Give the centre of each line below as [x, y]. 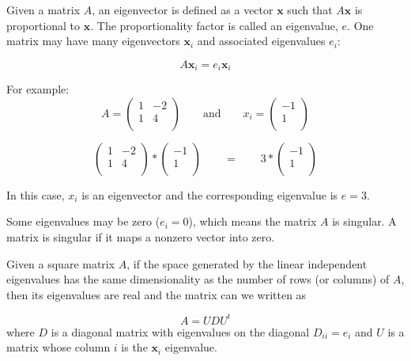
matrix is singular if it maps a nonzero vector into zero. [141, 237]
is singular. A [364, 221]
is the [134, 347]
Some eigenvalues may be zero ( [83, 221]
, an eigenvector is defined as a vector [183, 9]
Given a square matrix [61, 263]
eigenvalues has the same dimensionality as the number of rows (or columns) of [198, 279]
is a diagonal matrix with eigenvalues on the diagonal [180, 331]
